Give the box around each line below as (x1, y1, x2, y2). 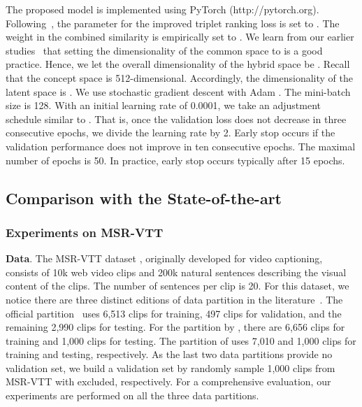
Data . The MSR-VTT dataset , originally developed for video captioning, (6, 251, 323, 266)
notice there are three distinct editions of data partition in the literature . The (6, 292, 343, 306)
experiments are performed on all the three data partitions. (6, 388, 259, 403)
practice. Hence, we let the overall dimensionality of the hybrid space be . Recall (6, 57, 350, 71)
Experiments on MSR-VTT (6, 223, 164, 241)
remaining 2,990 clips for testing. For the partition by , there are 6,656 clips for (6, 320, 345, 334)
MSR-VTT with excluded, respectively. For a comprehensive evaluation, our (6, 374, 331, 389)
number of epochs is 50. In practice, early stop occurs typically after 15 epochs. (6, 152, 345, 167)
